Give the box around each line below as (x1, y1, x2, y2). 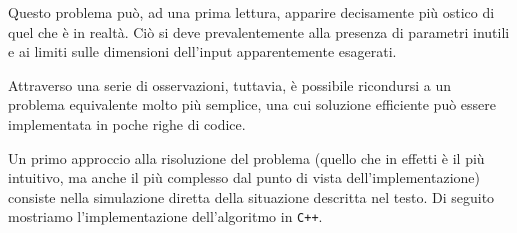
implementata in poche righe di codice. (8, 113, 246, 134)
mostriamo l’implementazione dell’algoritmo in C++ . (8, 206, 323, 227)
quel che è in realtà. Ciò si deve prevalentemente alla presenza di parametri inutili (8, 21, 510, 42)
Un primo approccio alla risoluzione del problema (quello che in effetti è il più (8, 147, 485, 168)
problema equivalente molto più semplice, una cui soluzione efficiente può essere (8, 94, 496, 115)
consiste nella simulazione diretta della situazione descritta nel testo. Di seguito (8, 186, 495, 207)
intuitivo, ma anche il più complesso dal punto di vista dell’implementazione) (8, 167, 480, 188)
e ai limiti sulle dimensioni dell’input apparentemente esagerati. (8, 41, 397, 62)
